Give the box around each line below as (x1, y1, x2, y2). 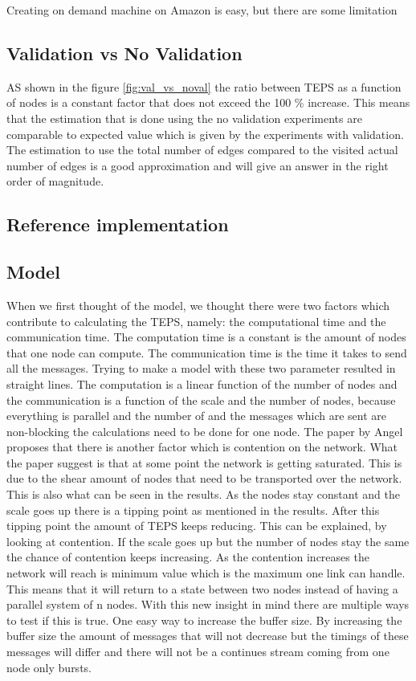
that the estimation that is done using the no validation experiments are (6, 109, 362, 126)
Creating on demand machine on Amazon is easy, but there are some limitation (6, 2, 398, 18)
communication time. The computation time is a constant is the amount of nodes (6, 328, 406, 345)
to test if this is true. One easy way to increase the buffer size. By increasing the (6, 611, 402, 628)
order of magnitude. (6, 173, 104, 190)
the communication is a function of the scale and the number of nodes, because (6, 391, 396, 408)
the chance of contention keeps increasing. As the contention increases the (6, 548, 369, 565)
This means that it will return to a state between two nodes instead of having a (6, 580, 398, 597)
